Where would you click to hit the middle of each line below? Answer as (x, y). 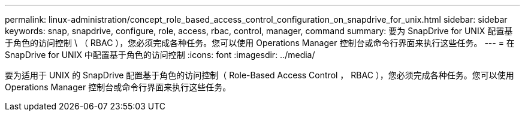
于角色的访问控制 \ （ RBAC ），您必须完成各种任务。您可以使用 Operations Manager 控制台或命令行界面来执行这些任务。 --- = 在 (260, 43)
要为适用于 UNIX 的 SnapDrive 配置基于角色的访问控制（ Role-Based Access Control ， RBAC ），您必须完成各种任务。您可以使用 (260, 75)
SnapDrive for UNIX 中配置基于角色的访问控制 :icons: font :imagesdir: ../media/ (160, 55)
